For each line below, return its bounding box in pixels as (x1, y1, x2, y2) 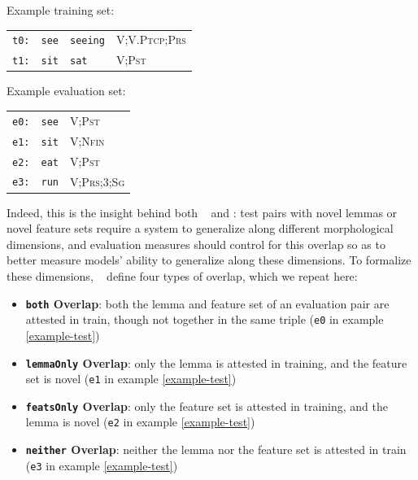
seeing (69, 35, 105, 47)
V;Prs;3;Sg (69, 172, 125, 190)
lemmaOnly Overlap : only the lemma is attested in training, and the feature (25, 354, 407, 371)
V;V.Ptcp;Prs (115, 31, 186, 48)
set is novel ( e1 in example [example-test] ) (25, 370, 237, 387)
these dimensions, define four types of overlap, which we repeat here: (7, 268, 358, 284)
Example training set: (7, 2, 115, 18)
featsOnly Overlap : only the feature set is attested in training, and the (25, 397, 388, 414)
